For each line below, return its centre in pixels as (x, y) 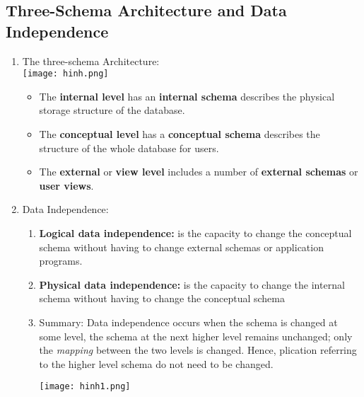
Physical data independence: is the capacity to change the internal (192, 284)
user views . (66, 185)
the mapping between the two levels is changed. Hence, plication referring (198, 350)
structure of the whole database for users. (129, 148)
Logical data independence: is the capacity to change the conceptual (195, 233)
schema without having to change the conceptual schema (162, 298)
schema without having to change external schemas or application (181, 247)
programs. (61, 261)
